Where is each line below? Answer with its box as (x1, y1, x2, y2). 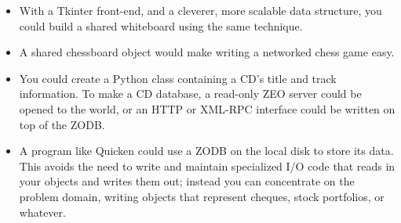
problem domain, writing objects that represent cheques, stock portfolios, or (19, 188, 385, 204)
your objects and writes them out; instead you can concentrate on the (19, 173, 355, 189)
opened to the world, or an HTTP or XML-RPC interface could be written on (19, 100, 396, 117)
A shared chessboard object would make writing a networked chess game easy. (19, 44, 395, 60)
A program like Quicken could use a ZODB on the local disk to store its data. (19, 142, 394, 159)
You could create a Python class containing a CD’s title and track (19, 70, 337, 86)
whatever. (19, 203, 66, 220)
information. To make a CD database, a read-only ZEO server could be (19, 85, 362, 102)
